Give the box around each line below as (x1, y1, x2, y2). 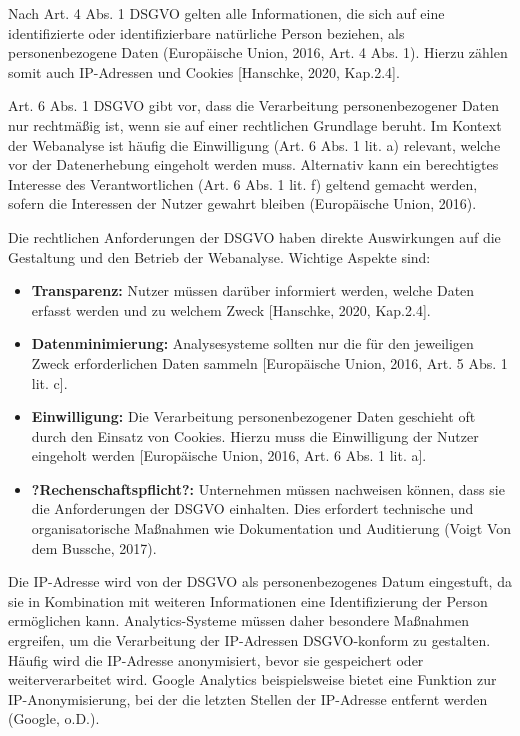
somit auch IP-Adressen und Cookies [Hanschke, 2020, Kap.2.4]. (8, 61, 400, 82)
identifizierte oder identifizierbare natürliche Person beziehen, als (8, 22, 405, 43)
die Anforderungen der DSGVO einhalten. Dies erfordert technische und (31, 498, 474, 519)
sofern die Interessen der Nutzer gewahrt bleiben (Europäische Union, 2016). (8, 193, 477, 214)
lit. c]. (31, 372, 68, 393)
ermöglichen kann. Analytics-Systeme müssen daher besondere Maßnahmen (8, 610, 469, 631)
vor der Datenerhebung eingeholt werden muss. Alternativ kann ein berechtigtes (8, 154, 499, 175)
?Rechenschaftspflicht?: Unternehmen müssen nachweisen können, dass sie (31, 478, 505, 499)
